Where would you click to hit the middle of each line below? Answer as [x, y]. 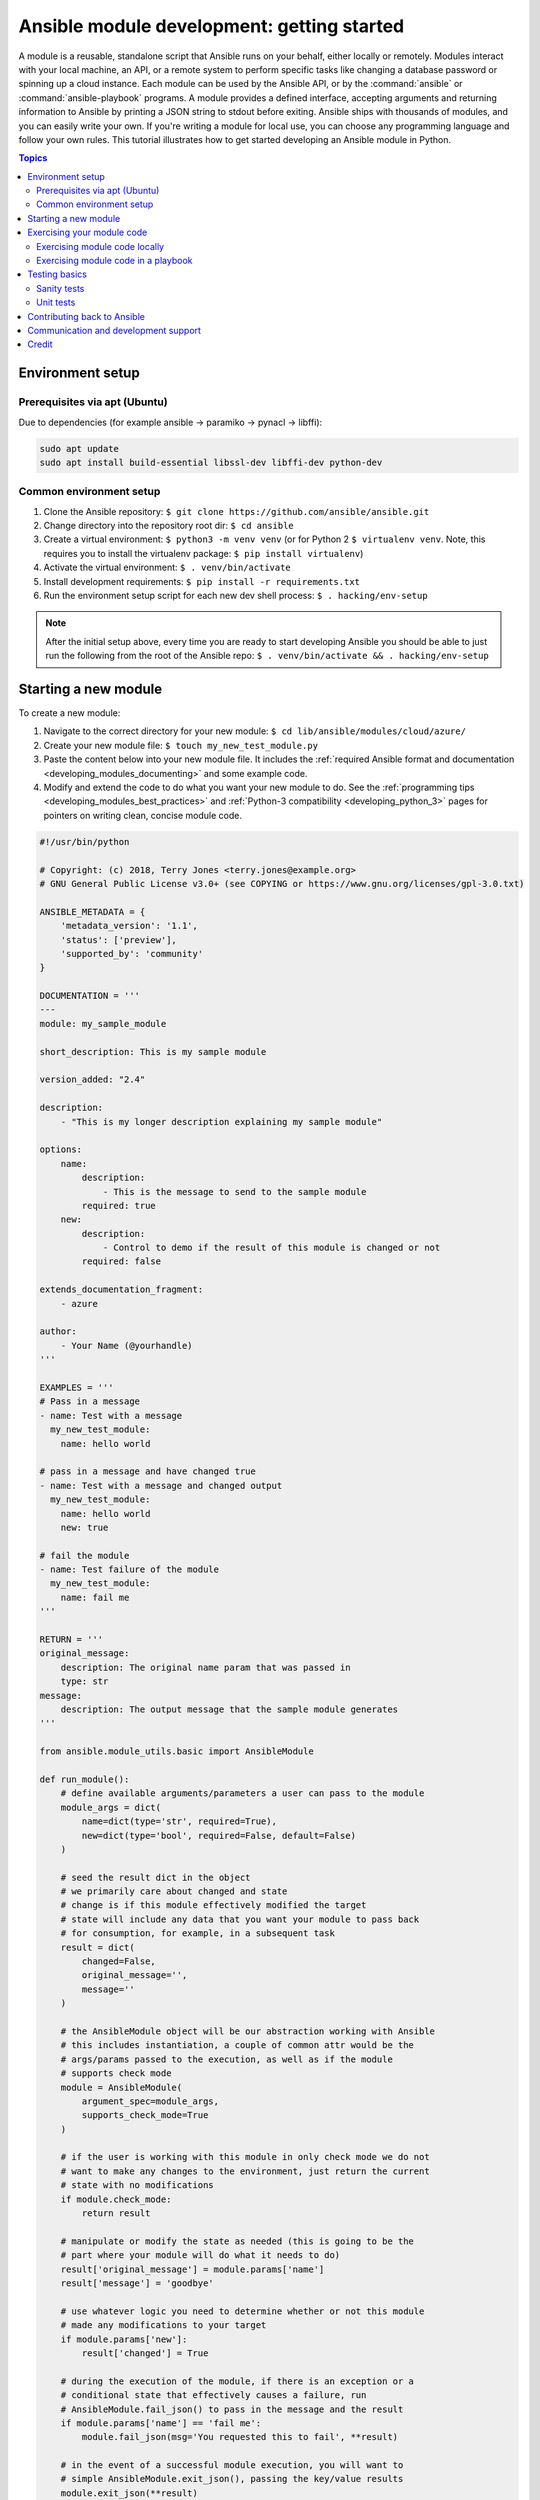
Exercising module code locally [100, 246]
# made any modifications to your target [163, 2325]
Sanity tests [60, 288]
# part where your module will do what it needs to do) [200, 2255]
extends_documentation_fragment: [121, 1289]
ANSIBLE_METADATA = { [92, 911]
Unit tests [56, 302]
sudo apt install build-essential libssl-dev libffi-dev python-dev [211, 462]
